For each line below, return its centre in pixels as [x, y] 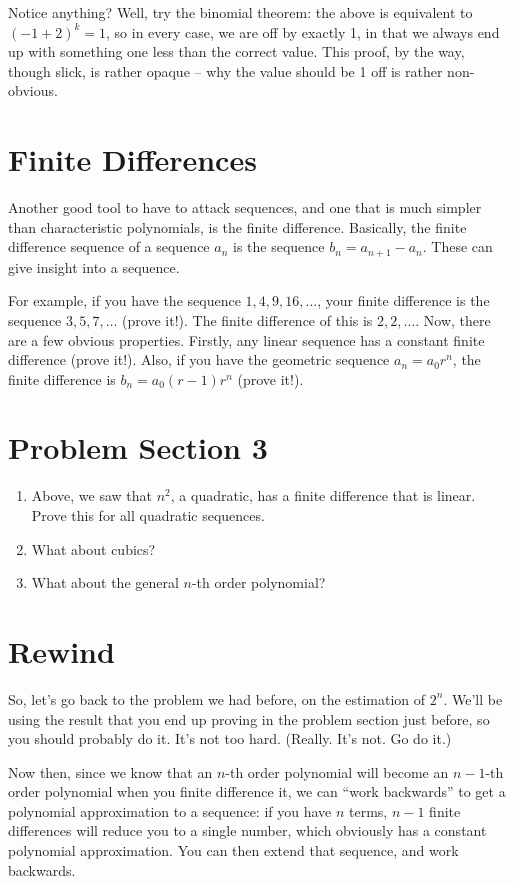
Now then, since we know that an [110, 771]
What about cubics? [93, 548]
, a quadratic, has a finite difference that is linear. [323, 495]
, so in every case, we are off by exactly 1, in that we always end [303, 31]
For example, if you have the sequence [124, 300]
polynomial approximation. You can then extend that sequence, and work [233, 850]
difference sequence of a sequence [109, 246]
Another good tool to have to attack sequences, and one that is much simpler [245, 207]
